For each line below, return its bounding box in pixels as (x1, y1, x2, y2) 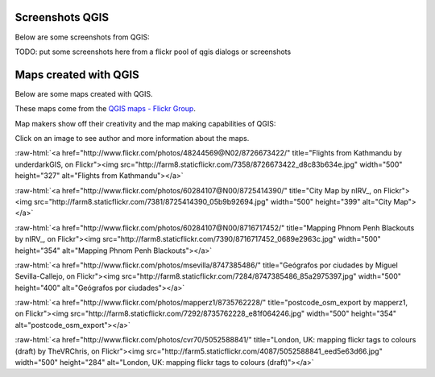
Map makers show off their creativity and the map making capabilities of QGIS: (14, 118, 276, 128)
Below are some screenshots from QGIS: (14, 32, 150, 42)
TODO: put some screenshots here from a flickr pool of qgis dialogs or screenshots (14, 47, 292, 56)
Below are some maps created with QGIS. (14, 89, 153, 98)
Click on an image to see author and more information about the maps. (14, 133, 250, 143)
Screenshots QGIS (14, 10, 109, 24)
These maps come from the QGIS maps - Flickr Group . (14, 104, 197, 114)
